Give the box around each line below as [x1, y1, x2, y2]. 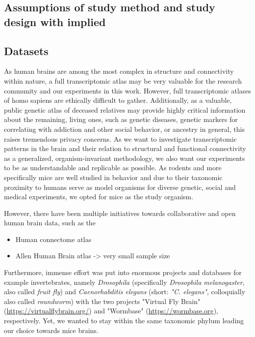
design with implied [4, 14, 106, 29]
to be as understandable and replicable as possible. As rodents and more [4, 162, 222, 173]
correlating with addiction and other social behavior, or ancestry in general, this [4, 123, 245, 134]
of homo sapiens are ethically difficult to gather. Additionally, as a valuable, [4, 95, 232, 105]
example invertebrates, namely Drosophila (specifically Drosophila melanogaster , [4, 276, 245, 287]
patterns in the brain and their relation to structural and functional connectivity [4, 143, 246, 153]
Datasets [4, 43, 49, 58]
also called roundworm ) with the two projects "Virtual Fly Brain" [4, 296, 201, 306]
